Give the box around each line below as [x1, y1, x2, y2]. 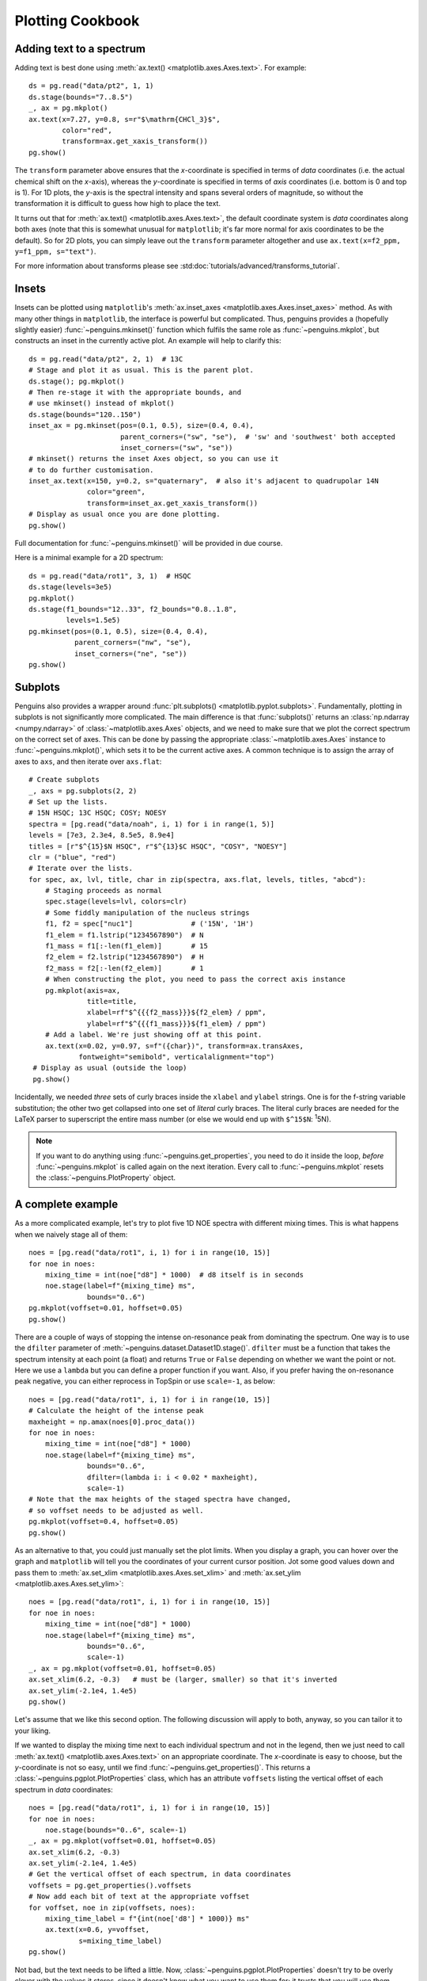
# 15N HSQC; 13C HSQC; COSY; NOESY [28, 808, 167, 818]
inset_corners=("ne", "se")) [74, 649, 187, 658]
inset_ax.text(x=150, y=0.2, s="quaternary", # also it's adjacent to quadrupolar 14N [28, 476, 380, 486]
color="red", [62, 126, 112, 135]
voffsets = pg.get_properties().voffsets [28, 1880, 191, 1890]
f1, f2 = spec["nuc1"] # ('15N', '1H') [44, 919, 255, 929]
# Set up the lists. [28, 797, 108, 806]
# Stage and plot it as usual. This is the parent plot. [28, 365, 255, 375]
